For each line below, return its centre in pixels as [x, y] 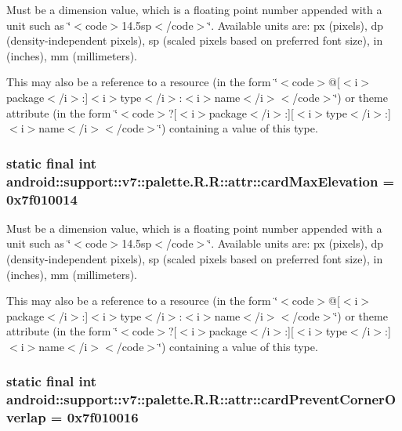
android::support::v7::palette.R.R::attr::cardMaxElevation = [201, 181]
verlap [26, 417]
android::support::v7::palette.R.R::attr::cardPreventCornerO [201, 399]
